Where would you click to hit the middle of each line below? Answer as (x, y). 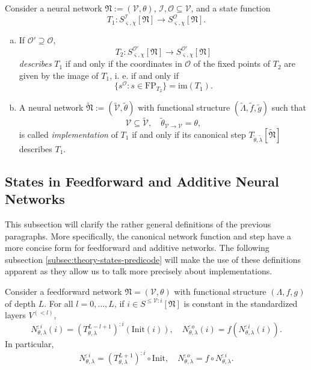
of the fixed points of (232, 63)
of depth (20, 303)
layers (15, 315)
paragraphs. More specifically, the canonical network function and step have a (148, 236)
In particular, (29, 344)
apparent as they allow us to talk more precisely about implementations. (139, 271)
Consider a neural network (54, 8)
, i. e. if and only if (144, 75)
